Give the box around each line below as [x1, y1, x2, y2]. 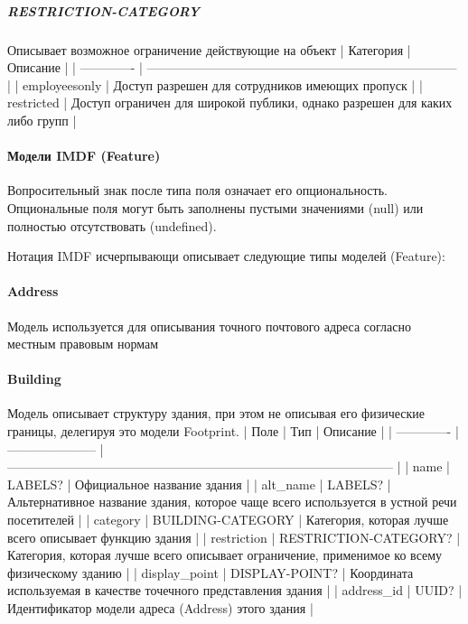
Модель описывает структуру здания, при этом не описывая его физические [7, 404, 425, 423]
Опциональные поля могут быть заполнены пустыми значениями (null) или [7, 198, 424, 217]
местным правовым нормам [7, 334, 159, 353]
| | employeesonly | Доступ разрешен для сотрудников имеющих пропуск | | [7, 75, 423, 94]
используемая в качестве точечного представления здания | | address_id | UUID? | [7, 581, 463, 600]
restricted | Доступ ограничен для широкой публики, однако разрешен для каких [7, 93, 453, 112]
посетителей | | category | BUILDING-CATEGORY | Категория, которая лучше [7, 510, 449, 529]
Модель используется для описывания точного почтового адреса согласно [7, 316, 412, 335]
